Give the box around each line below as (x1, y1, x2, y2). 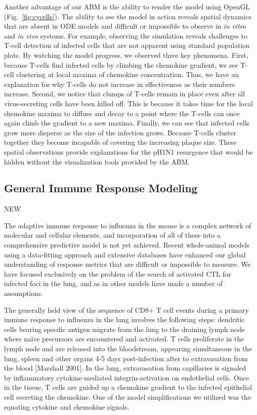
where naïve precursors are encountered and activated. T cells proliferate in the (4, 333, 244, 344)
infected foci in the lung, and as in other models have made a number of (4, 278, 223, 289)
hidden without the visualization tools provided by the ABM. (4, 156, 190, 166)
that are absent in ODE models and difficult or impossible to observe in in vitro (4, 21, 246, 31)
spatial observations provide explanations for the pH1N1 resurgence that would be (4, 146, 253, 157)
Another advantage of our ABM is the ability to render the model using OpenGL (4, 1, 250, 11)
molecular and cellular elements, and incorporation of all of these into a (4, 230, 220, 240)
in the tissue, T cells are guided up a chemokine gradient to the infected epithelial (4, 382, 252, 392)
